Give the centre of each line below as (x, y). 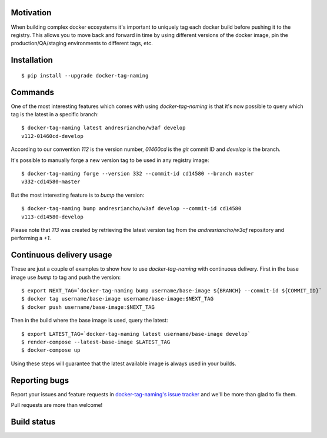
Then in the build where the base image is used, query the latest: (89, 321)
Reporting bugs (40, 380)
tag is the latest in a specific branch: (55, 114)
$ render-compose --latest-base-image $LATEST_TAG (96, 342)
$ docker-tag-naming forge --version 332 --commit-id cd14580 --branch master (138, 173)
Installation (32, 60)
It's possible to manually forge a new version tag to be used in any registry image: (110, 160)
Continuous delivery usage (61, 255)
